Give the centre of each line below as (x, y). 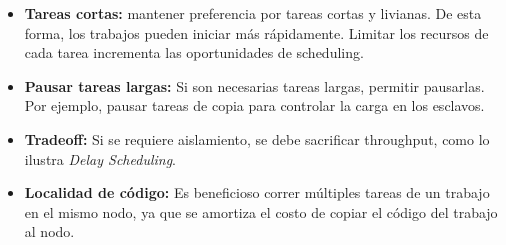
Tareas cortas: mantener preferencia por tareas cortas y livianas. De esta (253, 13)
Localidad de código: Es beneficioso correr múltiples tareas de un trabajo (257, 192)
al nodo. (49, 231)
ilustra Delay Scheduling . (100, 158)
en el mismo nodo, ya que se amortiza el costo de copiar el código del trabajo (261, 211)
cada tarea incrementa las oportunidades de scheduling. (194, 52)
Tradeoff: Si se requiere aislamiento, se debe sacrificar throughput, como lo (257, 138)
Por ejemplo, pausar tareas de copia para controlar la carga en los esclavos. (254, 105)
